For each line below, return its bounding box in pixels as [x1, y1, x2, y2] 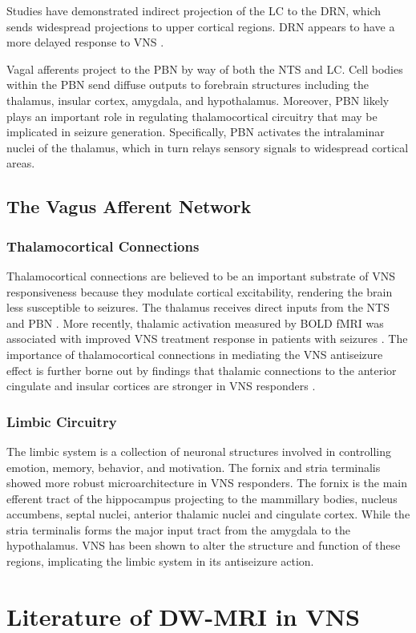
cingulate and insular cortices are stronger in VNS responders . [6, 377, 316, 394]
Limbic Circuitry [6, 411, 117, 431]
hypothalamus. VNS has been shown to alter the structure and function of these [6, 537, 401, 554]
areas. [6, 155, 35, 171]
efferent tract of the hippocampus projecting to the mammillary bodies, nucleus [6, 490, 398, 506]
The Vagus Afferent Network [6, 194, 252, 219]
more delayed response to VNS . [6, 34, 164, 50]
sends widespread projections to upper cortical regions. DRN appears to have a [6, 18, 395, 34]
